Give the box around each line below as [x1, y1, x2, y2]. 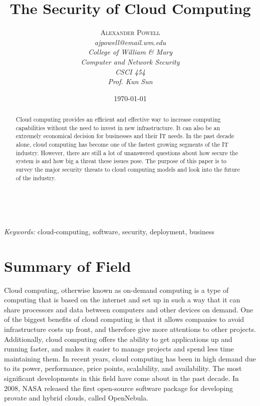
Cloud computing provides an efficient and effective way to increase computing [16, 115, 221, 124]
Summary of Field [4, 255, 131, 276]
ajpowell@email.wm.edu [94, 37, 166, 47]
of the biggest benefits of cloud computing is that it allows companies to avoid [4, 314, 244, 324]
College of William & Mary [88, 47, 173, 57]
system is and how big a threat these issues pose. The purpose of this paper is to [16, 157, 227, 165]
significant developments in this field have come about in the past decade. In [4, 372, 239, 383]
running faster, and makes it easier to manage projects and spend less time [4, 343, 234, 354]
